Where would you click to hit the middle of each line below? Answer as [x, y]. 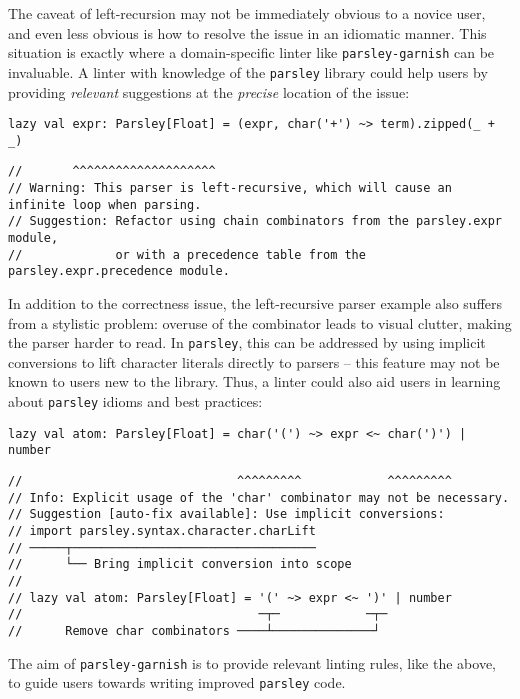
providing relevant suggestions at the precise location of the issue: [209, 91]
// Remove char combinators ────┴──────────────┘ [194, 630]
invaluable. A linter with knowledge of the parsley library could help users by [248, 71]
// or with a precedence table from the [187, 254]
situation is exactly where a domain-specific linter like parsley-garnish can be [251, 52]
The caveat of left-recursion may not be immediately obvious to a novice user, [247, 13]
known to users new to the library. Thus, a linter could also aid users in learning [254, 381]
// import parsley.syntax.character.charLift [162, 530]
